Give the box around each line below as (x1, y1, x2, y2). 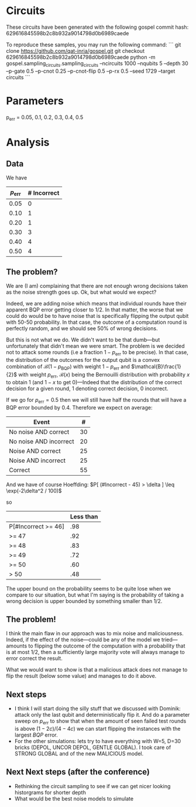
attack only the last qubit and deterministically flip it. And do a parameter (14, 711, 190, 718)
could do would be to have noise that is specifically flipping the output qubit (6, 313, 189, 320)
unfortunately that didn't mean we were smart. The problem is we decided (6, 343, 185, 350)
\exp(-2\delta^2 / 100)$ (6, 487, 63, 494)
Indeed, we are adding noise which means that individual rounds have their (6, 300, 187, 307)
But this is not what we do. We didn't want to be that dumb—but (6, 336, 160, 344)
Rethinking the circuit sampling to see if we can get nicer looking (14, 782, 171, 789)
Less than (70, 512, 98, 520)
